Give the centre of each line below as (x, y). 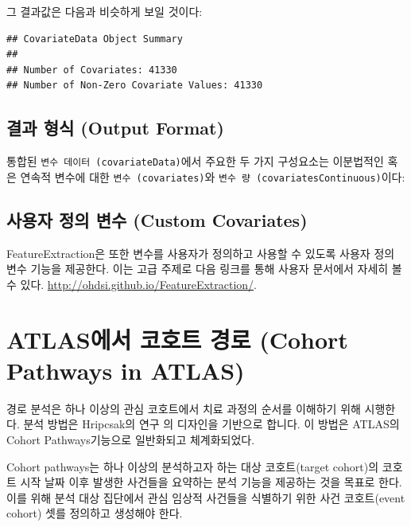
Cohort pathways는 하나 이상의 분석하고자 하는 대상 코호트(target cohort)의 (193, 466)
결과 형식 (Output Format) (115, 128)
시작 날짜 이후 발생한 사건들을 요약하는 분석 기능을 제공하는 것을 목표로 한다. (211, 482)
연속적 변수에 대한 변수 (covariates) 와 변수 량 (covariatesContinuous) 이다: (213, 176)
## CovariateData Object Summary (95, 39)
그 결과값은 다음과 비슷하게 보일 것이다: (105, 11)
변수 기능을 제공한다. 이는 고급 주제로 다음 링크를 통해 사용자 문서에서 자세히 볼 (204, 269)
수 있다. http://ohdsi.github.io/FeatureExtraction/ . (132, 284)
